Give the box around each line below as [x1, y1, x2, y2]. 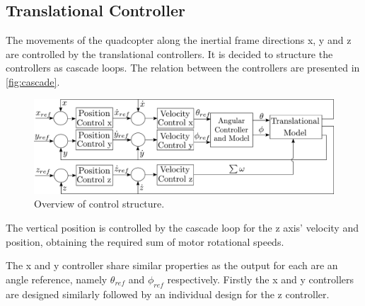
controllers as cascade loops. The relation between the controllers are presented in [6, 60, 360, 75]
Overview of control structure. [34, 196, 165, 211]
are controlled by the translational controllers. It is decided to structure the [6, 46, 333, 61]
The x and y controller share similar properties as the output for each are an [6, 258, 338, 273]
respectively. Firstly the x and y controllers [167, 271, 354, 286]
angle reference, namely [6, 271, 108, 286]
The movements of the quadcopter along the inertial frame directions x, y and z [6, 33, 352, 47]
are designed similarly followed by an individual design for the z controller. [6, 286, 330, 301]
